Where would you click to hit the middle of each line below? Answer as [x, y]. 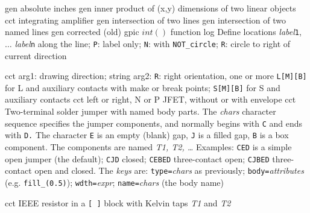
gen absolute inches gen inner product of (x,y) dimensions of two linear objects [150, 8]
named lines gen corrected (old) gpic [72, 32]
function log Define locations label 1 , [236, 32]
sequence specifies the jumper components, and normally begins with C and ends [154, 123]
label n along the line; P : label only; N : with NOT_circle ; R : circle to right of [153, 43]
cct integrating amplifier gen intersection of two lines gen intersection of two [145, 20]
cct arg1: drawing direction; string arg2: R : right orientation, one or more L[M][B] [156, 76]
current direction [36, 55]
